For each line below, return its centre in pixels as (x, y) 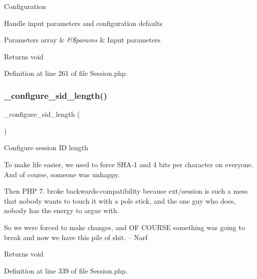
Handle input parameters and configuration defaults (83, 23)
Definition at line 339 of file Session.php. (66, 270)
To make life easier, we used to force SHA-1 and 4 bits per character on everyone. (129, 164)
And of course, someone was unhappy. (62, 174)
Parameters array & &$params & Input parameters (82, 40)
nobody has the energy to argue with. (62, 210)
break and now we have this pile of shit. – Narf (76, 237)
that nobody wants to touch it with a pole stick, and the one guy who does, (120, 200)
